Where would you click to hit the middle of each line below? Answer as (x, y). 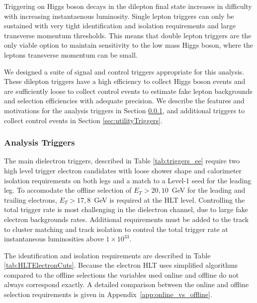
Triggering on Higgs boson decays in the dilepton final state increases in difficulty (128, 6)
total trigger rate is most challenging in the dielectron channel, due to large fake (126, 209)
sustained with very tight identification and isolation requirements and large (120, 26)
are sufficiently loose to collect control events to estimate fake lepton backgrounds (128, 91)
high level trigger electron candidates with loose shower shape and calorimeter (123, 170)
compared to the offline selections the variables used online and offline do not (122, 274)
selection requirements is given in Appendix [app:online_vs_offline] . (108, 294)
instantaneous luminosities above (54, 239)
